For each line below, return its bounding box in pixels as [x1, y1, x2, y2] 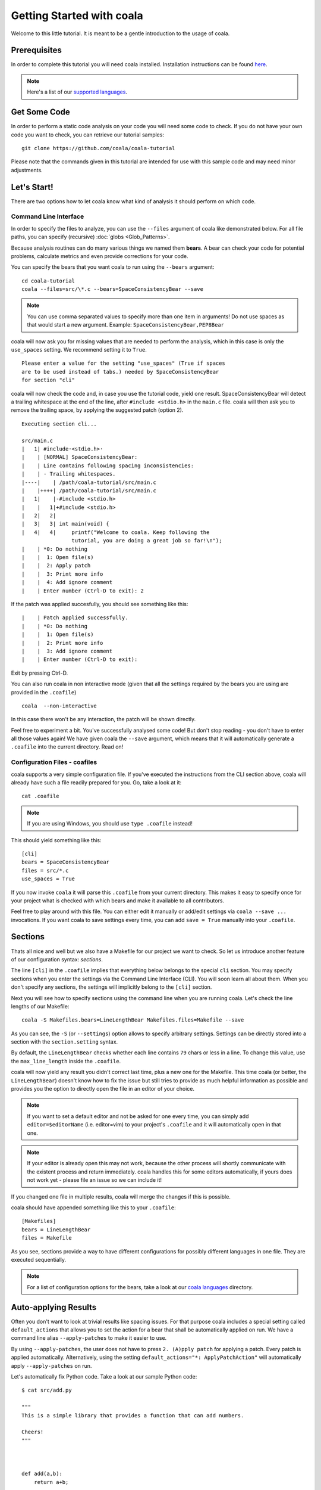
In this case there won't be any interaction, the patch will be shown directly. [11, 716, 196, 723]
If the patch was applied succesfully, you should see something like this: [11, 600, 188, 607]
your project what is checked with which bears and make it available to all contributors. [11, 897, 225, 904]
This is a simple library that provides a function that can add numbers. [21, 1412, 244, 1418]
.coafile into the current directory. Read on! [11, 743, 124, 750]
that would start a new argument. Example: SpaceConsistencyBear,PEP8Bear [27, 321, 225, 328]
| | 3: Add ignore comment [21, 647, 113, 654]
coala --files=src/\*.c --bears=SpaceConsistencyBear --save [21, 286, 203, 293]
